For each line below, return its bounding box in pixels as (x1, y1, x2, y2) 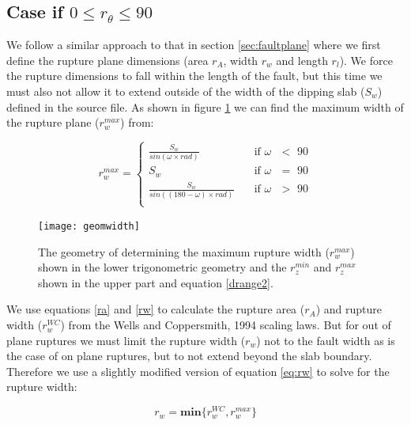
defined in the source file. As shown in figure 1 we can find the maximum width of (6, 98, 404, 115)
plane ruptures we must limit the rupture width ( (6, 332, 246, 348)
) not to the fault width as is (256, 332, 395, 348)
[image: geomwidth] (38, 221, 140, 233)
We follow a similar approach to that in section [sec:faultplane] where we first (6, 36, 381, 53)
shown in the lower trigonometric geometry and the (38, 259, 287, 275)
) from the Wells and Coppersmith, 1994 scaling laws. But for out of (60, 317, 391, 333)
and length (276, 51, 328, 68)
